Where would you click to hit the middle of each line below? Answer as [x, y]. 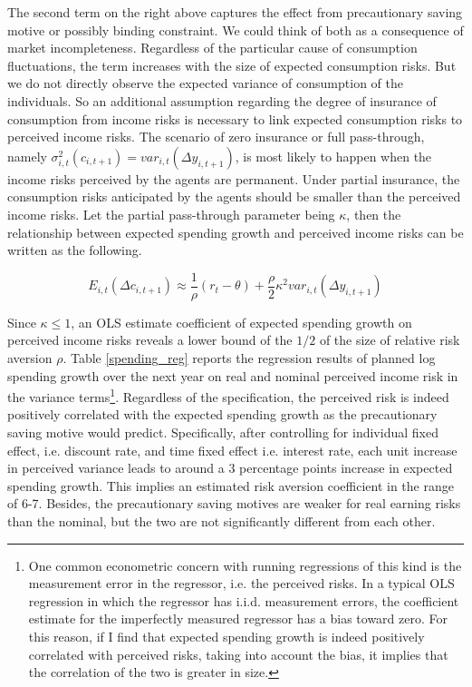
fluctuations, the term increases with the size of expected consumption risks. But [232, 65]
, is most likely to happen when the [333, 156]
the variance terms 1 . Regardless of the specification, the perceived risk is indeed [228, 395]
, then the [374, 214]
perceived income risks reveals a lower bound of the [150, 340]
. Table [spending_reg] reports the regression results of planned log [249, 357]
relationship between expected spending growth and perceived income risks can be [236, 232]
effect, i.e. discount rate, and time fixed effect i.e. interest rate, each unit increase [232, 450]
